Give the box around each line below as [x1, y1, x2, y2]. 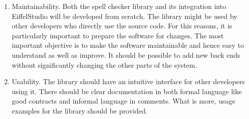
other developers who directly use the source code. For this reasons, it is [11, 20, 233, 31]
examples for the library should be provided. [11, 105, 148, 116]
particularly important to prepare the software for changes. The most [11, 30, 224, 40]
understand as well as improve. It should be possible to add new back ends [11, 49, 241, 60]
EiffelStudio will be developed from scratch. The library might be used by [11, 10, 238, 21]
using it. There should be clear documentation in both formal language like [11, 86, 242, 96]
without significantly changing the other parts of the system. [11, 59, 197, 70]
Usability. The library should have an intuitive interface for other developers [11, 76, 245, 87]
